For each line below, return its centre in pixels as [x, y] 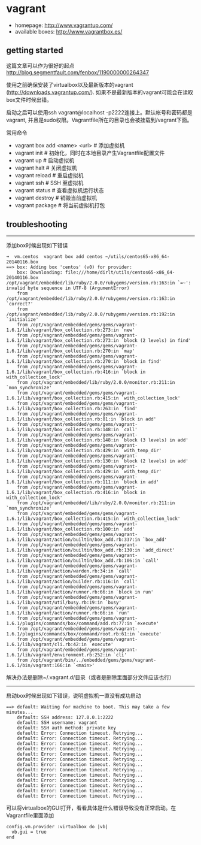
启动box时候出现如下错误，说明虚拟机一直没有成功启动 [74, 695]
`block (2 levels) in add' [155, 461]
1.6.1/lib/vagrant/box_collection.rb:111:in [63, 482]
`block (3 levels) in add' [155, 440]
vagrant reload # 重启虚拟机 [49, 175]
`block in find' [141, 361]
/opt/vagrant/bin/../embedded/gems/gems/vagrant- [93, 660]
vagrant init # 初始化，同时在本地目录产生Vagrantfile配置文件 [90, 153]
